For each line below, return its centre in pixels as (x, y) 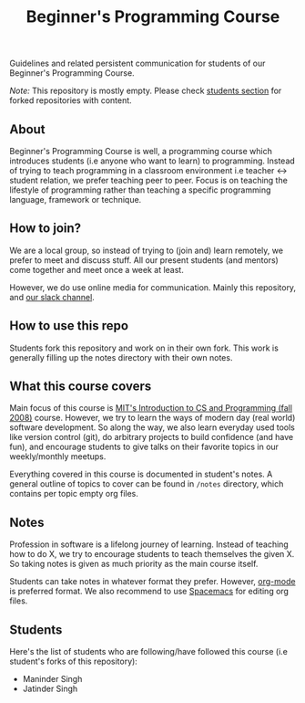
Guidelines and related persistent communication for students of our (137, 63)
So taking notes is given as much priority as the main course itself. (134, 564)
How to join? (46, 229)
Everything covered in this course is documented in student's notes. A (141, 474)
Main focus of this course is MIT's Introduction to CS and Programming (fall (151, 408)
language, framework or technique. (76, 199)
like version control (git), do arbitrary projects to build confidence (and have (152, 437)
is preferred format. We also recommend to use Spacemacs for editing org (149, 592)
